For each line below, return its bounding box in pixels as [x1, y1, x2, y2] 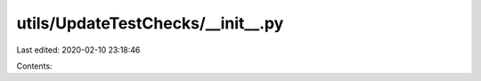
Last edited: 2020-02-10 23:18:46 [16, 45, 141, 55]
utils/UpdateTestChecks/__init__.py [16, 13, 284, 33]
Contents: [16, 61, 53, 71]
